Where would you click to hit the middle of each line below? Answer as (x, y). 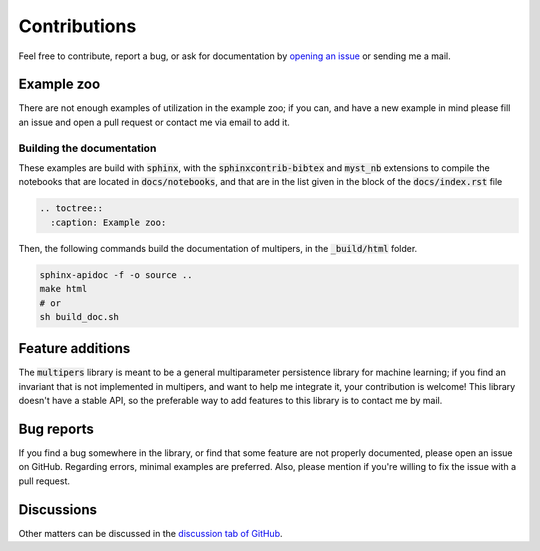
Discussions (57, 509)
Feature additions (74, 348)
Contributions (77, 26)
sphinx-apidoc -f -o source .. (116, 274)
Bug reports (56, 428)
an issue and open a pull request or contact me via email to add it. (154, 122)
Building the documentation (87, 148)
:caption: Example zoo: (108, 222)
